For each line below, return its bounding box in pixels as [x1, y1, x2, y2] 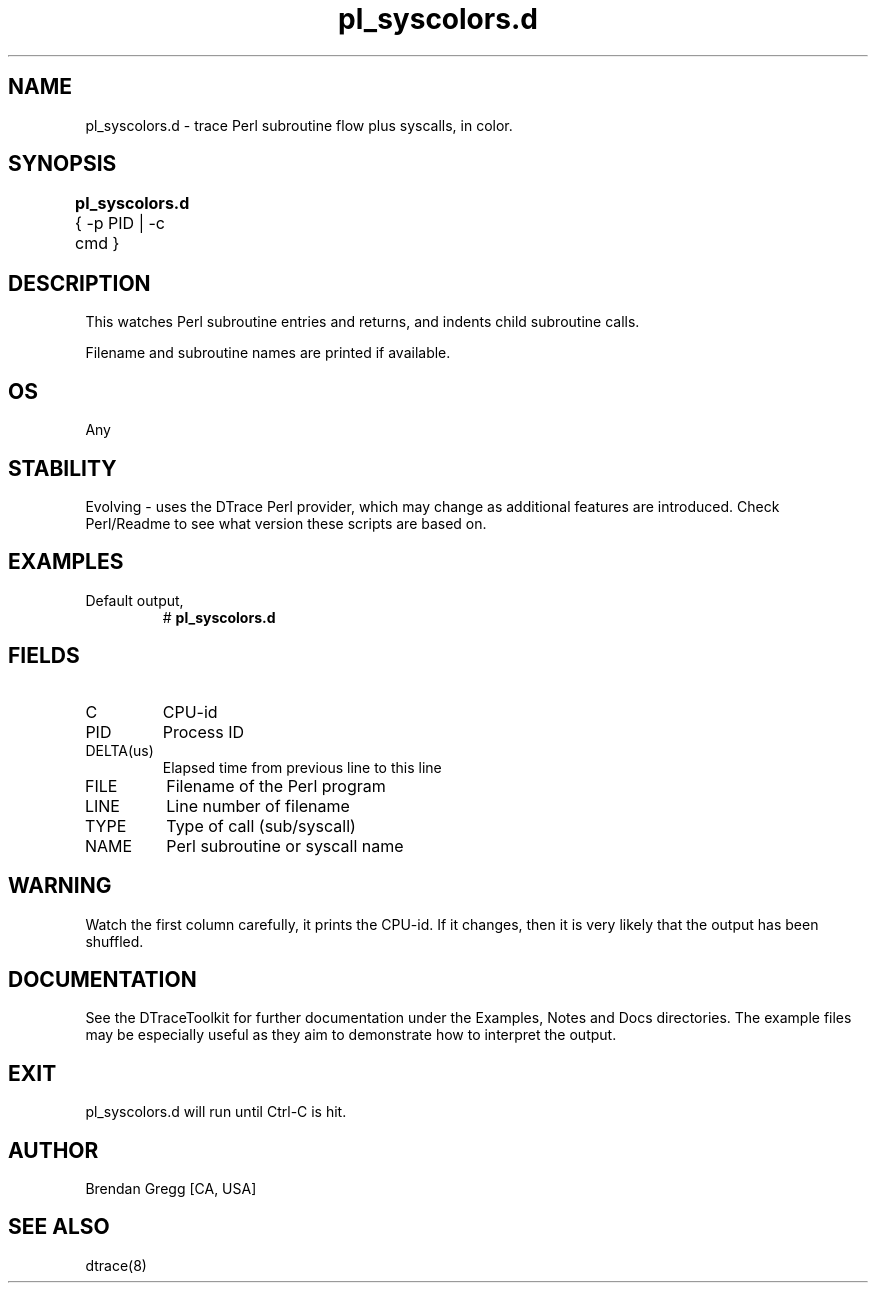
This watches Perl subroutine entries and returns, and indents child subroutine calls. [85, 313, 640, 331]
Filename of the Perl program [166, 775, 386, 796]
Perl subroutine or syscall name [166, 835, 404, 856]
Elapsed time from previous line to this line [162, 758, 442, 776]
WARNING [8, 873, 112, 899]
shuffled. [85, 932, 144, 950]
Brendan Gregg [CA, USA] [85, 1180, 257, 1198]
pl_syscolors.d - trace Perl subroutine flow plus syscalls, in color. [85, 116, 513, 134]
